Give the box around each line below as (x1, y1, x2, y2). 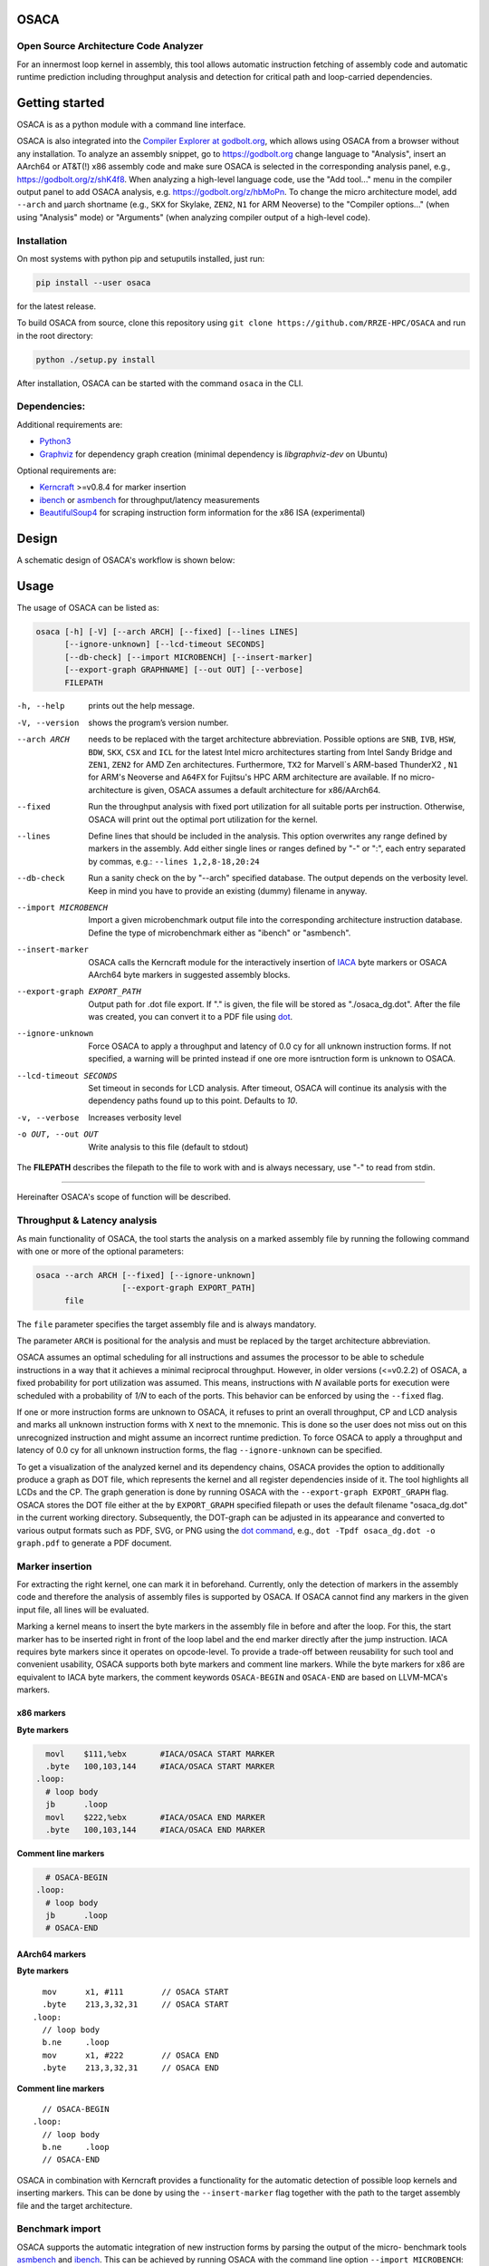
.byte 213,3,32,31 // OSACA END (42, 2063, 219, 2073)
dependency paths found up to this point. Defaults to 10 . (88, 1095, 298, 1106)
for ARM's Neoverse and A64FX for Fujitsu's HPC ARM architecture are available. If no (88, 771, 408, 783)
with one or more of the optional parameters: (16, 1245, 185, 1256)
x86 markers (16, 1708, 67, 1719)
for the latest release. (16, 300, 97, 312)
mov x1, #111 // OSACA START (42, 1986, 229, 1997)
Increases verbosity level (88, 1111, 182, 1123)
